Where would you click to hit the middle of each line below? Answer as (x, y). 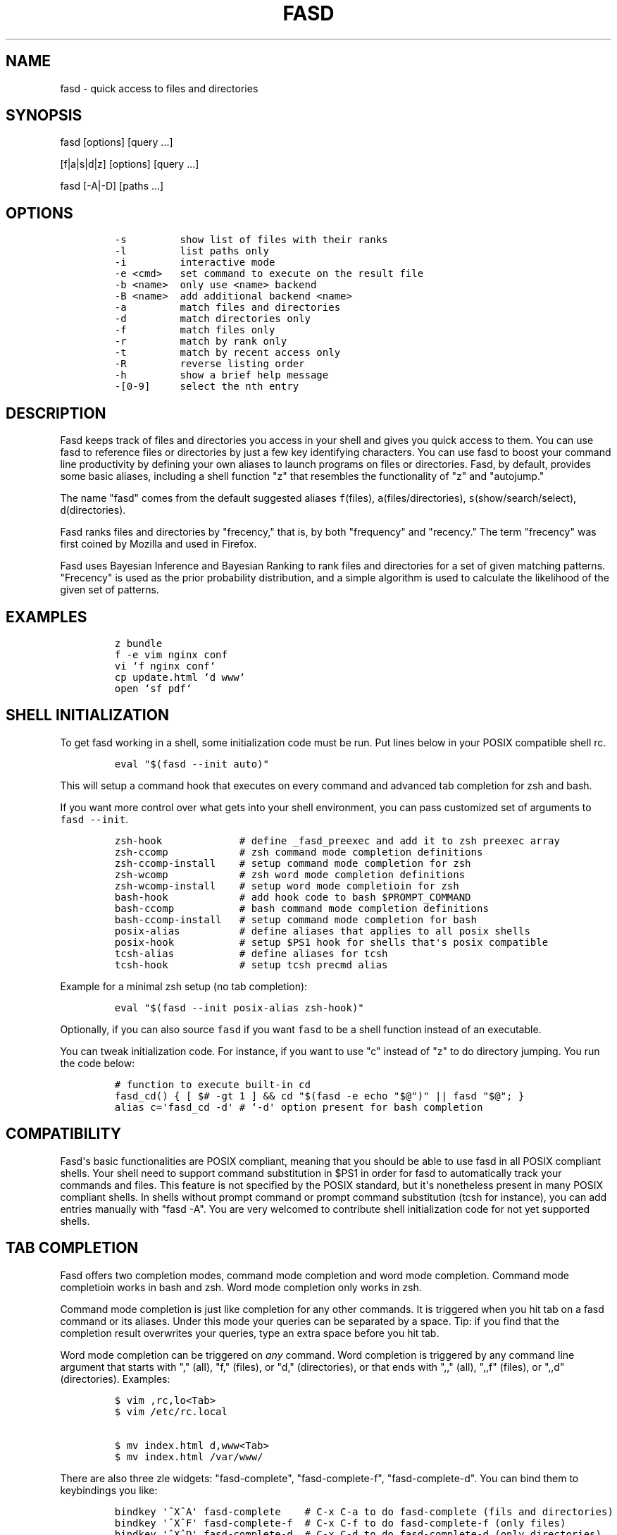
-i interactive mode (195, 263)
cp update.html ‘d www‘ (180, 677)
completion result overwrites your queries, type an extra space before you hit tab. (250, 1333)
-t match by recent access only (228, 353)
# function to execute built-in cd (212, 1084)
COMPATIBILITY (63, 1134)
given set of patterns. (110, 590)
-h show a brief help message (222, 375)
